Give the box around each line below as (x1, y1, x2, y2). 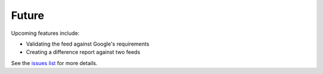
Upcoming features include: (11, 30, 80, 37)
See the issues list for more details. (11, 59, 98, 66)
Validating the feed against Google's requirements (26, 40, 150, 47)
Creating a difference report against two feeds (26, 49, 141, 56)
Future (11, 9, 45, 22)
